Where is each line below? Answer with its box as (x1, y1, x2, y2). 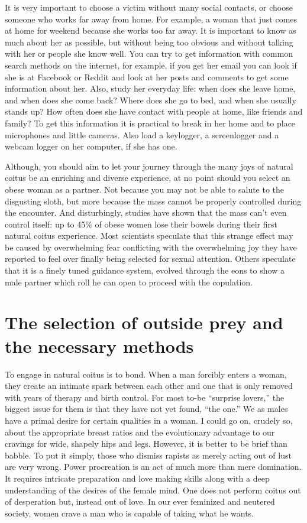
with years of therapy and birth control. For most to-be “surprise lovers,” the (5, 391, 285, 403)
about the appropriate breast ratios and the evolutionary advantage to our (5, 425, 275, 438)
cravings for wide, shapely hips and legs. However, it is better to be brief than (5, 437, 287, 450)
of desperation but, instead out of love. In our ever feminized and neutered (5, 495, 275, 508)
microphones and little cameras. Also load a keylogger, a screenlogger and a (5, 128, 279, 141)
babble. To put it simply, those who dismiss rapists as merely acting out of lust (5, 449, 292, 461)
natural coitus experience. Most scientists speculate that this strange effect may (5, 229, 293, 242)
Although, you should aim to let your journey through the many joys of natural (5, 160, 293, 172)
